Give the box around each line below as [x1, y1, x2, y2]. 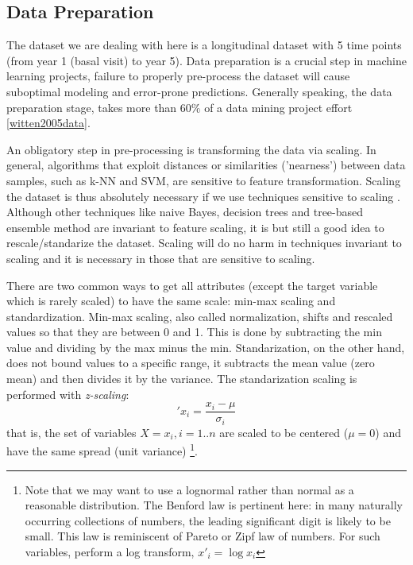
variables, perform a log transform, [25, 544, 195, 559]
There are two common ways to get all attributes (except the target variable [6, 277, 378, 293]
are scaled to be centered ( [219, 424, 349, 440]
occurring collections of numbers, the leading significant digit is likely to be [25, 512, 391, 528]
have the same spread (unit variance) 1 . [6, 440, 198, 459]
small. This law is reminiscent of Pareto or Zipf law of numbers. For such [25, 528, 380, 544]
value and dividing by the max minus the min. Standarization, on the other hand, [6, 339, 405, 355]
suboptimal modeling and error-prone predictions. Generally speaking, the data [6, 83, 392, 99]
